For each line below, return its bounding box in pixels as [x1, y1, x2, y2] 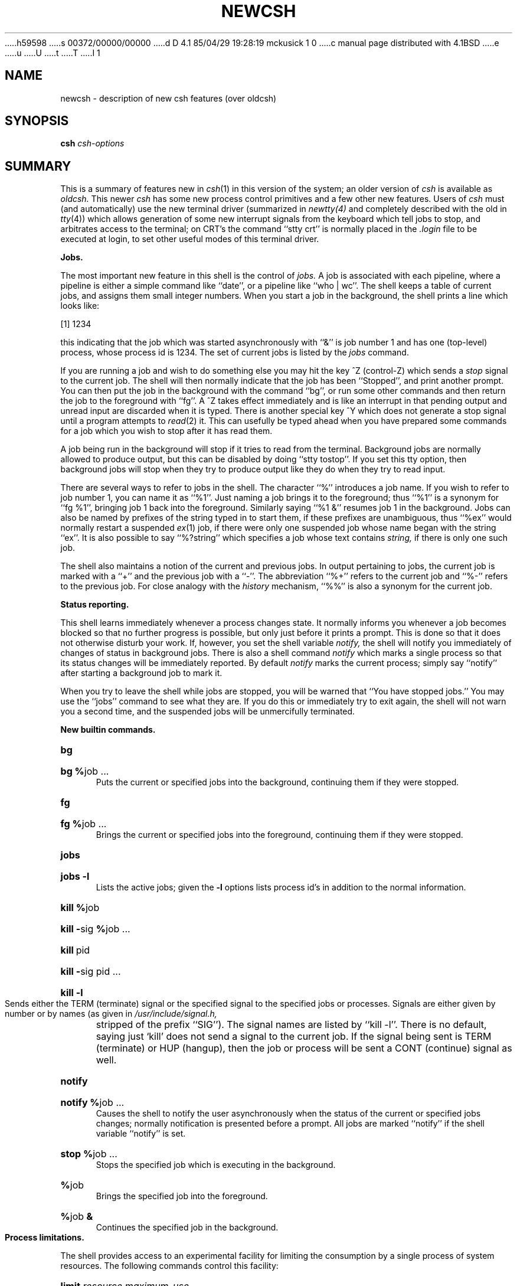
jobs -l [60, 870, 90, 883]
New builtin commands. [60, 724, 156, 735]
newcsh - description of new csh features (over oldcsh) [60, 93, 277, 103]
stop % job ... [60, 1148, 117, 1160]
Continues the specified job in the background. [96, 1222, 279, 1233]
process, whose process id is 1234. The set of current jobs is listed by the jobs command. [60, 347, 409, 358]
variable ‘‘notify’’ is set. [96, 1128, 186, 1139]
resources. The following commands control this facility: [60, 1261, 279, 1271]
